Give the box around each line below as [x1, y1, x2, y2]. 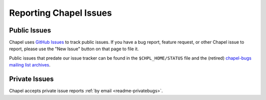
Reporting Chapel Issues [9, 7, 112, 18]
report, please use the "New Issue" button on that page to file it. [9, 46, 139, 52]
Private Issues [9, 75, 54, 83]
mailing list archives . [9, 62, 51, 68]
